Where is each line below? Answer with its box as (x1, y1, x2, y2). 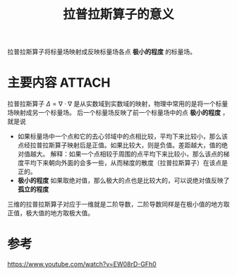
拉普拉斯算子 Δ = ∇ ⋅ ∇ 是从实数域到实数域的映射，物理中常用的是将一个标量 (7, 99, 229, 108)
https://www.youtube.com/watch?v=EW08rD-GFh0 (7, 260, 157, 269)
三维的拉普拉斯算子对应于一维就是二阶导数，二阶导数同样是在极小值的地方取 (7, 200, 230, 209)
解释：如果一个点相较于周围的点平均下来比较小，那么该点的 (50, 149, 224, 159)
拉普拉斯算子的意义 (62, 6, 174, 23)
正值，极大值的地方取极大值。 (7, 209, 94, 217)
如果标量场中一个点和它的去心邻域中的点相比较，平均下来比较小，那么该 (17, 132, 228, 141)
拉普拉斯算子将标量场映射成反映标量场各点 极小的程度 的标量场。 (7, 47, 196, 56)
